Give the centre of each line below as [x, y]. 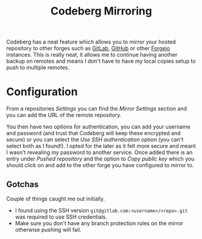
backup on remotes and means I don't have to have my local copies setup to [101, 61]
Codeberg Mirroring [101, 11]
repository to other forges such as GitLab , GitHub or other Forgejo [88, 48]
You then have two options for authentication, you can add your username [99, 127]
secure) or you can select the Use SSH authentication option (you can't [95, 139]
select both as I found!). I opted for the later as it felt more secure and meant [101, 146]
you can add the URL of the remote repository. [64, 115]
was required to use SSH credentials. [61, 217]
